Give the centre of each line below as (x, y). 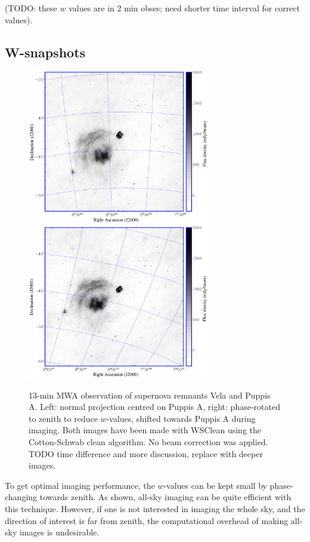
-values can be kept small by (215, 485)
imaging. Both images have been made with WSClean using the (145, 430)
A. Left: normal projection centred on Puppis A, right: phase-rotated (154, 407)
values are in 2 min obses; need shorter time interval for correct (184, 8)
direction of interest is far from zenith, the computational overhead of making (147, 520)
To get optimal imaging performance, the (80, 485)
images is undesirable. (59, 532)
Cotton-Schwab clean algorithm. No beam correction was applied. (148, 441)
